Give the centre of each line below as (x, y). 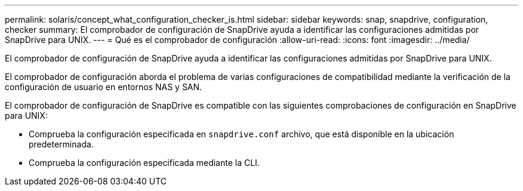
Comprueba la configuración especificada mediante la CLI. (144, 163)
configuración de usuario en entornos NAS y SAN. (104, 87)
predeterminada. (61, 144)
